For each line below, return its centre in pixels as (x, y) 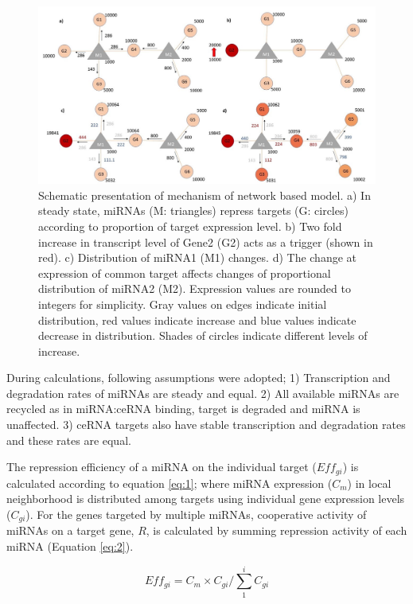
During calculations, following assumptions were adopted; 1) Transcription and (199, 378)
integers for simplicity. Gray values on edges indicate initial (183, 304)
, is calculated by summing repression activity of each (277, 530)
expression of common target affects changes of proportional (185, 273)
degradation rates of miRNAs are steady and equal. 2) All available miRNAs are (203, 393)
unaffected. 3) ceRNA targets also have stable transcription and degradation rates (206, 425)
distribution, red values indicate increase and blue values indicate (197, 320)
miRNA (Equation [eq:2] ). (70, 546)
